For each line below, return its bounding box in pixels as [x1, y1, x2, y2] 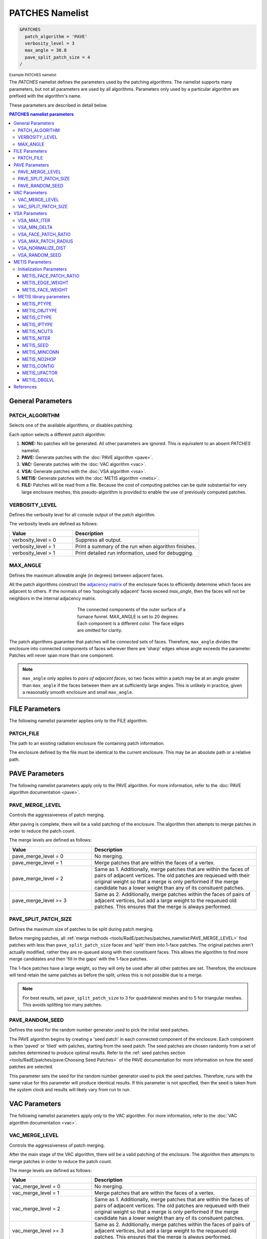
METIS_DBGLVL [22, 377, 54, 383]
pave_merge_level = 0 [12, 852, 64, 859]
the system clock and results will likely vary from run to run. [9, 1087, 131, 1093]
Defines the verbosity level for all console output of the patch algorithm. [9, 512, 156, 518]
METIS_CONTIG [22, 363, 54, 369]
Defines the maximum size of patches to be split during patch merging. [9, 926, 154, 932]
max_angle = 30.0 [25, 48, 67, 53]
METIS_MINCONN [22, 349, 59, 355]
